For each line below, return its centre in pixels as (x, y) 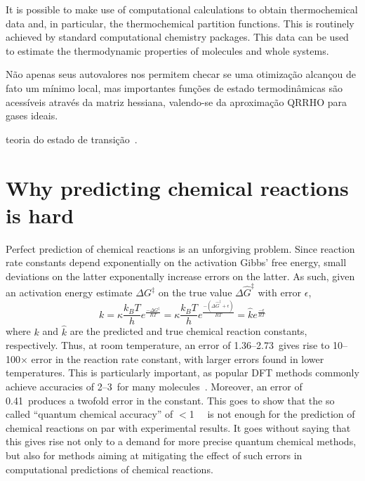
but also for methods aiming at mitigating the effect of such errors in (154, 455)
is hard (40, 215)
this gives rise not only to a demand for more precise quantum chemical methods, (181, 441)
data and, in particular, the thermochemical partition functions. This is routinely (180, 23)
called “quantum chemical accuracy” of (89, 414)
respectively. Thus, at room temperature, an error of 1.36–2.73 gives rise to (168, 345)
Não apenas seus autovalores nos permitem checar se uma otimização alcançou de (181, 74)
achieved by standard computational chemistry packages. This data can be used (177, 37)
